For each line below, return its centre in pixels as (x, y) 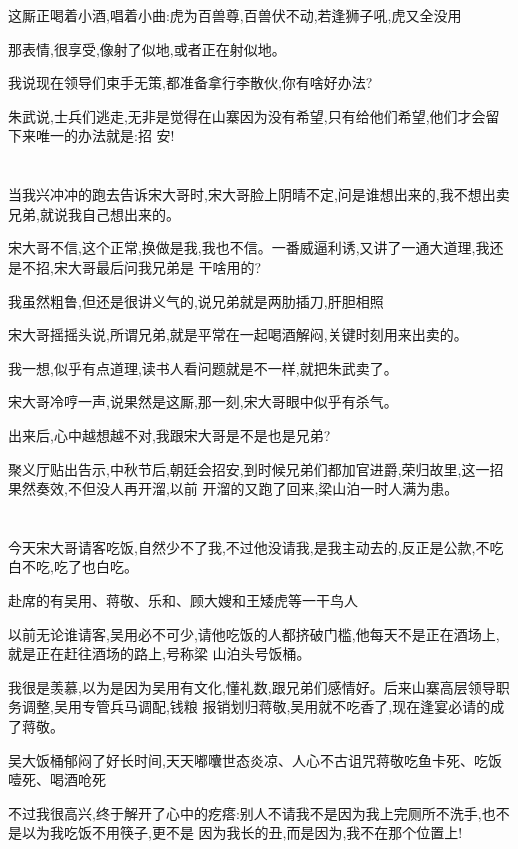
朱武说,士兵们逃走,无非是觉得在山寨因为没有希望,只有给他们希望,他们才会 (247, 115)
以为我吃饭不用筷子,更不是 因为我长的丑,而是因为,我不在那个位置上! (242, 832)
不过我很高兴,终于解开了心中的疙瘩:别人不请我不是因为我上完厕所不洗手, (245, 812)
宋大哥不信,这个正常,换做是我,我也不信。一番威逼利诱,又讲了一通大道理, (242, 247)
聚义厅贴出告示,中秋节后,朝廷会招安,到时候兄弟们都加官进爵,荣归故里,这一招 (256, 468)
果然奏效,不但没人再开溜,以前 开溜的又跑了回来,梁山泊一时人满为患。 (233, 488)
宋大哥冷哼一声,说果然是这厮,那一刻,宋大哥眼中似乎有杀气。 (203, 401)
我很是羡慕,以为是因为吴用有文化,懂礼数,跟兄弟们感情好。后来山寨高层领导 (252, 686)
